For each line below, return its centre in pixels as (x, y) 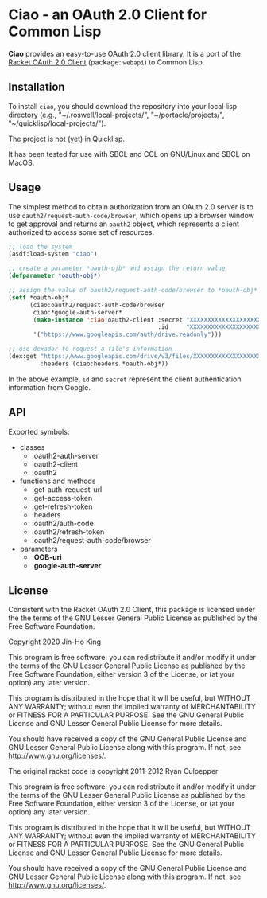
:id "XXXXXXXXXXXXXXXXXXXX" (211, 327)
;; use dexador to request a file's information (90, 349)
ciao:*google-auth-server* (78, 312)
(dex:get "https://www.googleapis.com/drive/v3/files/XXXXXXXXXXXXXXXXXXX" (136, 357)
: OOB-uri (46, 557)
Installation (37, 87)
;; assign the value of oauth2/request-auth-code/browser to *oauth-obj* (133, 291)
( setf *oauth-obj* (39, 297)
